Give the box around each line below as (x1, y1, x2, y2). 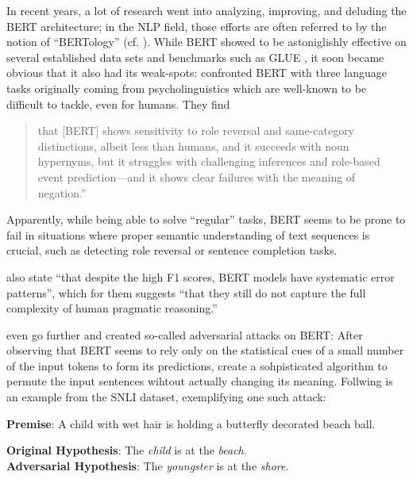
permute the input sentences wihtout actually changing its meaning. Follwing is (6, 373, 393, 389)
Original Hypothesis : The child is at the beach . (6, 442, 247, 458)
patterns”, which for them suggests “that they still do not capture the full (6, 284, 366, 301)
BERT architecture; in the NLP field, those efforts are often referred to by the (6, 17, 387, 34)
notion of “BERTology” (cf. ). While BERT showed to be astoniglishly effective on (6, 33, 407, 50)
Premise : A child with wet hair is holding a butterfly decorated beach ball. (6, 415, 376, 431)
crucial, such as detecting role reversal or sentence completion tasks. (6, 242, 338, 259)
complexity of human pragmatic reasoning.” (6, 300, 218, 316)
